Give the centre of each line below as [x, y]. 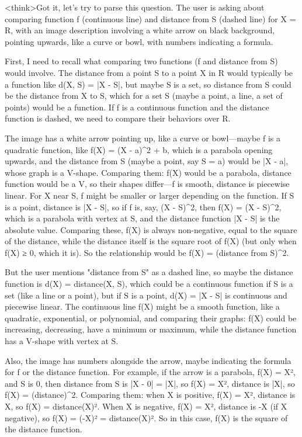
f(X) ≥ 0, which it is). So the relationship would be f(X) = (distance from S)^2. [147, 252]
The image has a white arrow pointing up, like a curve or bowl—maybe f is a [143, 138]
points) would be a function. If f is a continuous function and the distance [137, 107]
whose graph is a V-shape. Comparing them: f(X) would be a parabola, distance [148, 172]
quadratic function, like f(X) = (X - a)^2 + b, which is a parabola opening [139, 149]
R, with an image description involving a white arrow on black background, [140, 30]
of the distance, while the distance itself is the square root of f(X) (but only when [151, 241]
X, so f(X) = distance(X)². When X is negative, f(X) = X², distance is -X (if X [146, 406]
